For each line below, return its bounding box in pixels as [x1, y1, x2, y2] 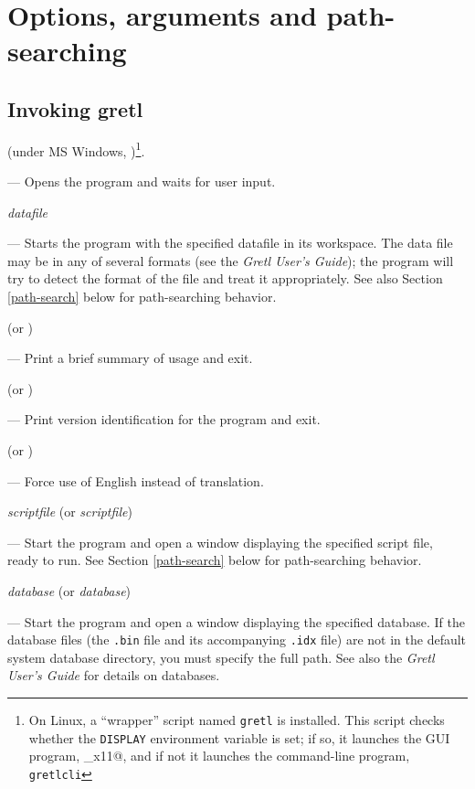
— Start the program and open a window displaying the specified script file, [7, 532, 433, 551]
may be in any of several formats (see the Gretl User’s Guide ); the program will [7, 251, 454, 270]
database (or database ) [7, 581, 132, 600]
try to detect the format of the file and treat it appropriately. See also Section [7, 269, 443, 288]
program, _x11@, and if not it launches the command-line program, [28, 746, 410, 765]
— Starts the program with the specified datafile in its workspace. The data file [7, 233, 453, 252]
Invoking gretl [7, 94, 143, 123]
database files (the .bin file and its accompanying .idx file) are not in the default [7, 630, 467, 649]
